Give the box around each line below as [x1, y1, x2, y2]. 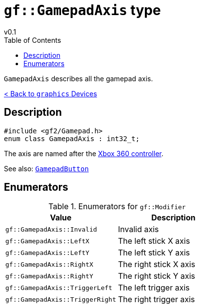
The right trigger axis [118, 294, 195, 305]
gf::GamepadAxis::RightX [5, 260, 94, 268]
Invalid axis [118, 224, 159, 235]
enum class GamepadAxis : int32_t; [4, 134, 140, 143]
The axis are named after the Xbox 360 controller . [4, 149, 163, 158]
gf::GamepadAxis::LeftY [5, 249, 90, 256]
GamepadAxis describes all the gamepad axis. [4, 74, 153, 83]
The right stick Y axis [118, 271, 196, 281]
